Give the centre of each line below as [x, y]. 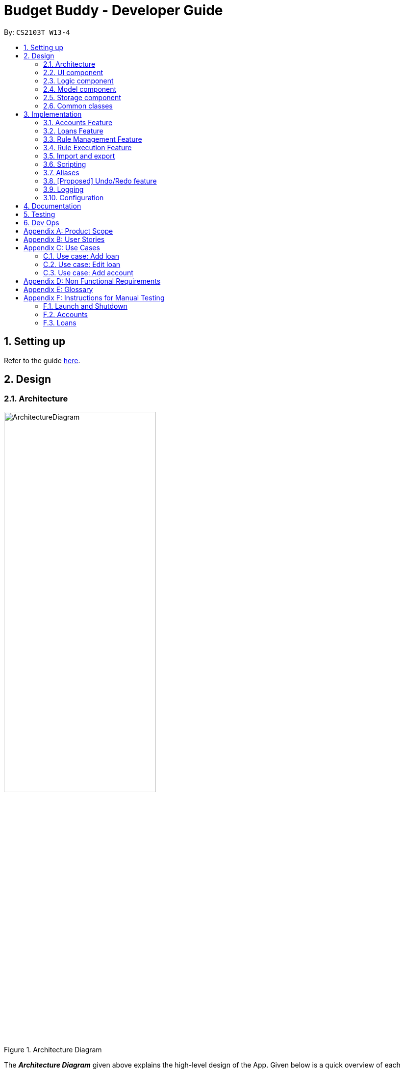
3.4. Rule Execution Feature [88, 147]
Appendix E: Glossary [58, 289]
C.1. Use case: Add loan [81, 256]
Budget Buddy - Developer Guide [114, 10]
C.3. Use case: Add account [88, 272]
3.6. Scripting [65, 164]
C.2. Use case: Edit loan [82, 264]
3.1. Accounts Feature [78, 122]
